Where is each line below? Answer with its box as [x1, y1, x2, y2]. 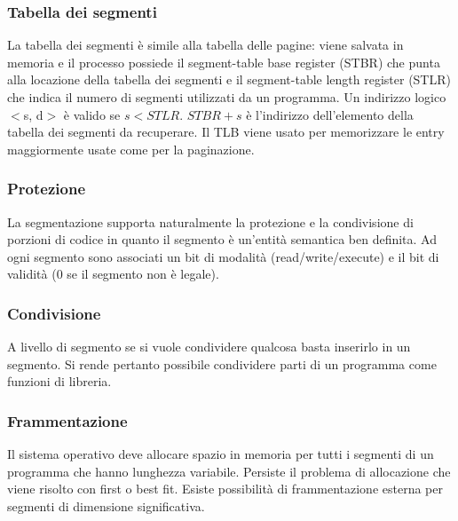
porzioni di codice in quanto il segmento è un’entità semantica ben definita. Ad [7, 230, 437, 249]
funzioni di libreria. [7, 372, 112, 391]
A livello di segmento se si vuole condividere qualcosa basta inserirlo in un [7, 337, 411, 356]
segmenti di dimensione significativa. [7, 496, 205, 515]
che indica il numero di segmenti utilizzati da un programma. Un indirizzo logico [7, 88, 446, 106]
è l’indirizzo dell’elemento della [246, 105, 414, 123]
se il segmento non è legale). [67, 264, 219, 283]
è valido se [63, 105, 121, 123]
